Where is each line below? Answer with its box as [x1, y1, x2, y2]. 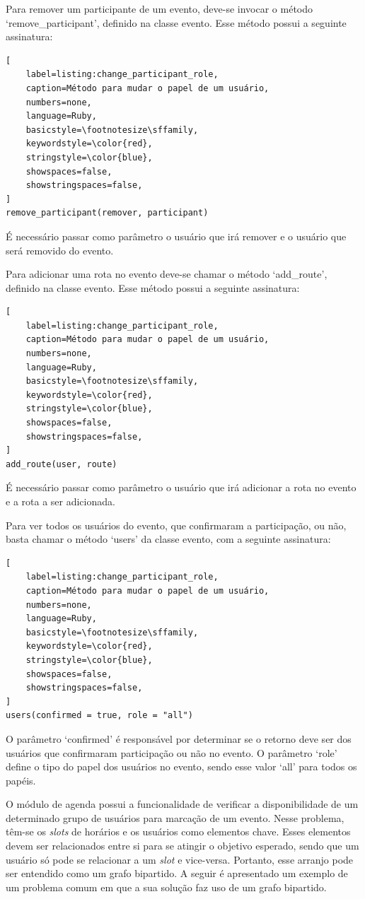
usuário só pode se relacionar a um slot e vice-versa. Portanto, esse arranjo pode [6, 852, 354, 866]
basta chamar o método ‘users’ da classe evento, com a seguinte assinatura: [6, 531, 331, 546]
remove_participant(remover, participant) [6, 208, 209, 218]
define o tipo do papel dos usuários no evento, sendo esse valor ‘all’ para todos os [6, 759, 357, 774]
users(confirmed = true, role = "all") [6, 710, 193, 721]
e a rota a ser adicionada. [6, 494, 115, 508]
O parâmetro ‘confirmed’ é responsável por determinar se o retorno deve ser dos [6, 731, 352, 746]
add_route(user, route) [6, 459, 117, 469]
